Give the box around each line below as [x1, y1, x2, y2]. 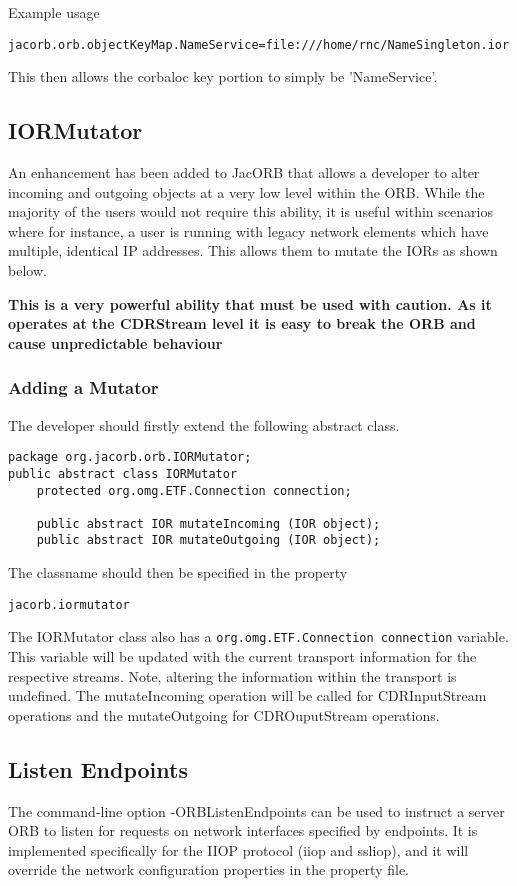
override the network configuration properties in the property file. [8, 859, 409, 880]
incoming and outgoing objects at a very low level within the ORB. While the [8, 181, 485, 202]
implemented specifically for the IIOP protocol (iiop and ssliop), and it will [8, 839, 469, 860]
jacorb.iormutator [8, 597, 130, 612]
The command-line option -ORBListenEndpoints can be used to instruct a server [8, 800, 505, 821]
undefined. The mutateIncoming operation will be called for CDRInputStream [8, 685, 487, 706]
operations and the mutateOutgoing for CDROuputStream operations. [8, 704, 440, 725]
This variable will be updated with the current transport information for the [8, 646, 477, 667]
